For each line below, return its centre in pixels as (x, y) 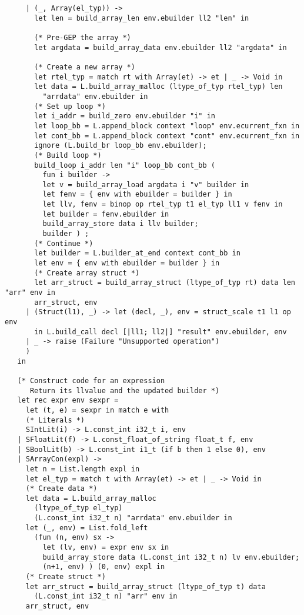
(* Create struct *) (66, 577)
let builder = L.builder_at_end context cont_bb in (137, 253)
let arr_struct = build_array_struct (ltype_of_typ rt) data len (165, 283)
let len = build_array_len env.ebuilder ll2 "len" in (142, 18)
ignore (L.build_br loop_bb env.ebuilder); (121, 146)
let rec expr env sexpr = (68, 400)
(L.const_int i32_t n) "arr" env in (106, 596)
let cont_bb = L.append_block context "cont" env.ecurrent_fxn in (167, 136)
